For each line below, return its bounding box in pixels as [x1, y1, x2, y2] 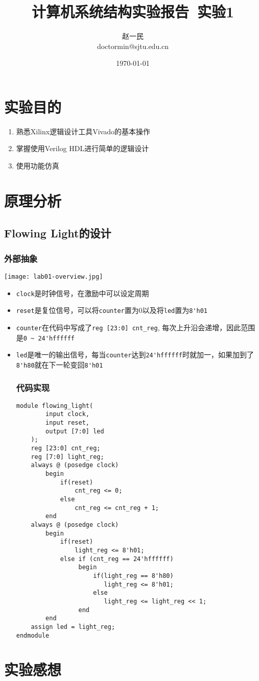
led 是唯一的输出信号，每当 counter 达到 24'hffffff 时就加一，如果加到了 [16, 349, 254, 360]
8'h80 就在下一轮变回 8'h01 [16, 359, 103, 370]
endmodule [16, 631, 50, 639]
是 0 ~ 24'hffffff [16, 332, 75, 343]
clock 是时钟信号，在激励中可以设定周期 [16, 287, 149, 298]
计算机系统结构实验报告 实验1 [31, 1, 234, 22]
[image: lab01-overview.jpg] [4, 273, 103, 280]
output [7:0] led [45, 427, 104, 435]
